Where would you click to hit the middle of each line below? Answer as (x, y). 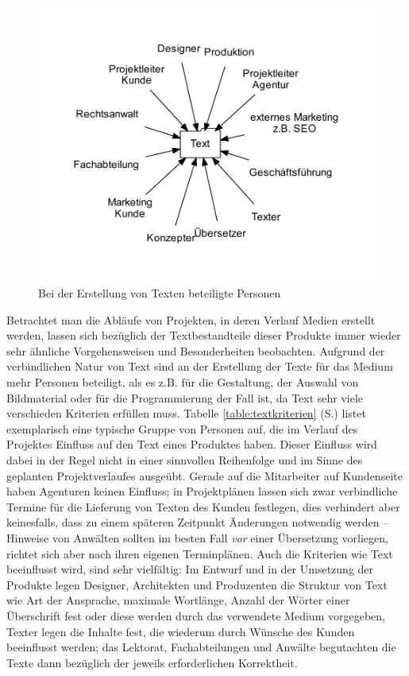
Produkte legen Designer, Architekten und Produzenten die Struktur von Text (197, 584)
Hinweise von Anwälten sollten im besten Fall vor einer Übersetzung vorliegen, (197, 537)
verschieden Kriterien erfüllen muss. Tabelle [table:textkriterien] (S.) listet (186, 413)
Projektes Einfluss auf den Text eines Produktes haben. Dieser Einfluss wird (192, 444)
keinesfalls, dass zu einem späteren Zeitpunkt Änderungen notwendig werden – (198, 522)
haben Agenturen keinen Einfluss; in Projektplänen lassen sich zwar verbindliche (202, 491)
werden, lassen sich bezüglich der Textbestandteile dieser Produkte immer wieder (204, 335)
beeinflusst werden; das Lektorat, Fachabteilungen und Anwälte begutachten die (201, 647)
